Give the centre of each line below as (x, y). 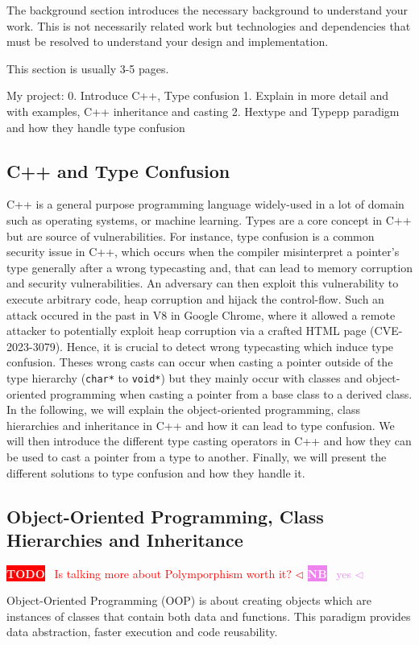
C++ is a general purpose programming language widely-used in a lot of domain (205, 204)
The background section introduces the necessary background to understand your (207, 10)
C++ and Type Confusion (118, 170)
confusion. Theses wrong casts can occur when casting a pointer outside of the (200, 362)
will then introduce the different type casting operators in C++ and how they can (209, 441)
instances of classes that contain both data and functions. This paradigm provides (209, 616)
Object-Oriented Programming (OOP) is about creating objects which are (189, 600)
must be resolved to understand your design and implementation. (168, 41)
